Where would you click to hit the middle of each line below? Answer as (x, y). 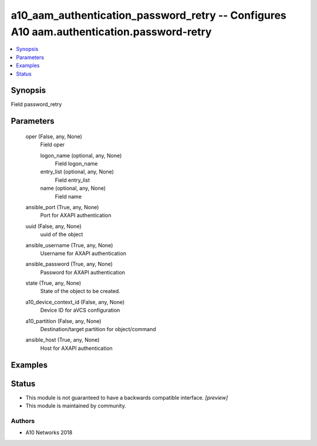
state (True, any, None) (53, 283)
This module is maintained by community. (76, 406)
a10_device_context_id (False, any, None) (75, 302)
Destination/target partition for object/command (98, 329)
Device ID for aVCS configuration (80, 310)
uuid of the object (62, 234)
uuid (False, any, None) (53, 226)
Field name (68, 196)
